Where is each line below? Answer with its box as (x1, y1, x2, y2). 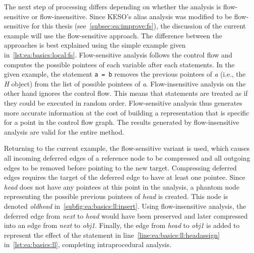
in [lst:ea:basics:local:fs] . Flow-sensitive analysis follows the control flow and (4, 49, 232, 59)
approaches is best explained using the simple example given (4, 40, 186, 50)
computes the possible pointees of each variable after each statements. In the (4, 59, 235, 69)
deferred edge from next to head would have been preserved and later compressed (4, 210, 248, 221)
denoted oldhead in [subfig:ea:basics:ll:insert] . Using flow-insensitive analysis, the (4, 200, 246, 211)
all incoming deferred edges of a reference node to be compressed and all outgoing (4, 152, 250, 163)
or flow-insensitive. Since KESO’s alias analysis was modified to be (31, 11, 232, 21)
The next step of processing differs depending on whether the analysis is (4, 1, 221, 11)
